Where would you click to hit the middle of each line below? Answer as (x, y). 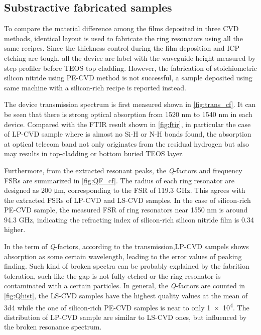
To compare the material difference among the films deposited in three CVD (121, 28)
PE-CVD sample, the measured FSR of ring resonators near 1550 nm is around (126, 210)
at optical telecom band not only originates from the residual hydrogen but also (127, 143)
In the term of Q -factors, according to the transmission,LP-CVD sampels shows (126, 246)
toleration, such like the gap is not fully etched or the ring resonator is (112, 275)
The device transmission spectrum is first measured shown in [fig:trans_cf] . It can (130, 104)
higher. (15, 229)
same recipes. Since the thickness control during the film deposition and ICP (122, 48)
